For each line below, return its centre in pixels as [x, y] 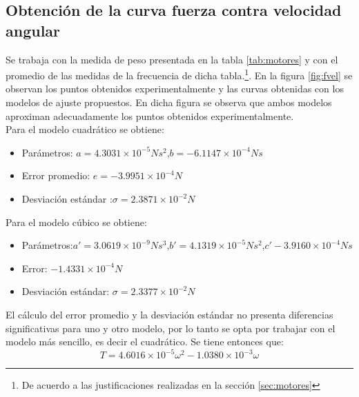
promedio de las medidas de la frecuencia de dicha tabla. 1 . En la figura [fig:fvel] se [179, 74]
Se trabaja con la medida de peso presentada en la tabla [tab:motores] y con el [172, 59]
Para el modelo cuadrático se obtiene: [85, 129]
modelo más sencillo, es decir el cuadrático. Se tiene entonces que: [145, 342]
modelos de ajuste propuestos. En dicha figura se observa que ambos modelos [169, 102]
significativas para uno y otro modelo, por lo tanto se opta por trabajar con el [171, 328]
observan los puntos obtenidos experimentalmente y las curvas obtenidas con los [175, 89]
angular [33, 30]
